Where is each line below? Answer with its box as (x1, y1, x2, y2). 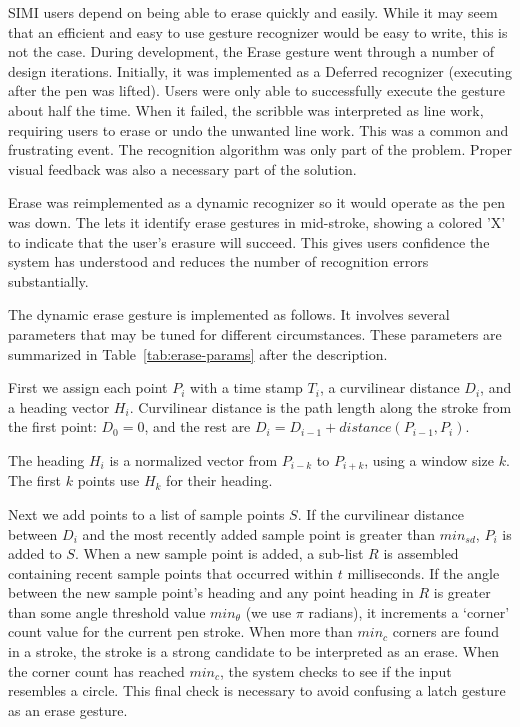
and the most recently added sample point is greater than (82, 523, 436, 544)
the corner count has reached (8, 660, 185, 681)
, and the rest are (144, 416, 251, 437)
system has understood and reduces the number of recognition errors (8, 251, 429, 272)
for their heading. (166, 470, 273, 491)
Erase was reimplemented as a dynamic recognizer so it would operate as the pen (8, 192, 505, 213)
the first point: (8, 416, 97, 437)
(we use (245, 601, 292, 622)
